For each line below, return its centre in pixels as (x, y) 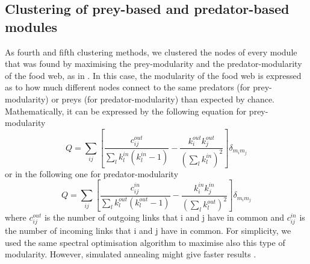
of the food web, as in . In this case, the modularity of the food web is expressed (153, 75)
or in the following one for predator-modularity (92, 173)
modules (31, 26)
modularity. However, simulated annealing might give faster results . (131, 254)
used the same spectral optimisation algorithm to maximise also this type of (145, 242)
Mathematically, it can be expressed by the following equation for (126, 111)
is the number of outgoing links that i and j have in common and (164, 217)
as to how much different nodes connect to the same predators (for (128, 87)
